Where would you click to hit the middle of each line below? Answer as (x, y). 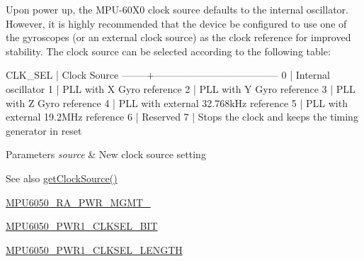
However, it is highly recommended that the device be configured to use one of (176, 23)
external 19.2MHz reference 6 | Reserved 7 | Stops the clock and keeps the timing (182, 117)
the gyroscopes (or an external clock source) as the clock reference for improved (178, 37)
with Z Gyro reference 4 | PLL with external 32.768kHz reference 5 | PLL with (177, 102)
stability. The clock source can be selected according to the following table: (168, 51)
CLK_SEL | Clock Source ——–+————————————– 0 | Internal (168, 75)
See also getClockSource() (62, 178)
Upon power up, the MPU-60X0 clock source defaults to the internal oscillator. (177, 9)
